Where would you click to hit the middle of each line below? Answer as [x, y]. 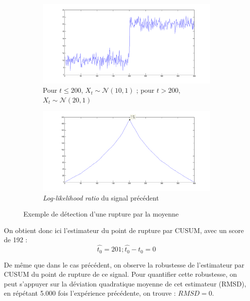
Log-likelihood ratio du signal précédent [101, 197]
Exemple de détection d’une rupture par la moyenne [101, 214]
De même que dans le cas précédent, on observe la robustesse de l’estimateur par [124, 264]
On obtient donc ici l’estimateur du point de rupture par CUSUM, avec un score [124, 230]
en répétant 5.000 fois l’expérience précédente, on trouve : [90, 293]
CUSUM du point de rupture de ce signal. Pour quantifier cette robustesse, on [121, 274]
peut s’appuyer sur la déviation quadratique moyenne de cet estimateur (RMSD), [125, 283]
